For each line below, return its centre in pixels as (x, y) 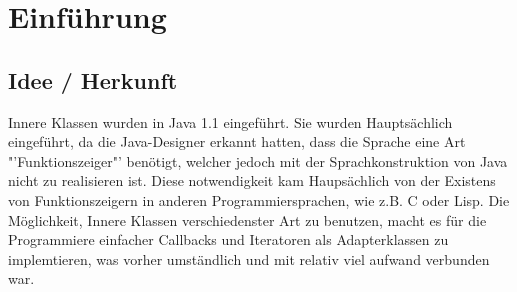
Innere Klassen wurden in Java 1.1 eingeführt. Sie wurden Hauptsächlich (230, 121)
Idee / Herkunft (93, 79)
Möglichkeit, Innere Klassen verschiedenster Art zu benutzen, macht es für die (247, 219)
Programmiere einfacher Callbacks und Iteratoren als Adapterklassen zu (228, 239)
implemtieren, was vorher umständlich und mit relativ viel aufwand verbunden (249, 258)
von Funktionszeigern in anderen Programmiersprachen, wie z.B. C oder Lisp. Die (259, 199)
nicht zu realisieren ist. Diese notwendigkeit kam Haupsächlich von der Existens (252, 180)
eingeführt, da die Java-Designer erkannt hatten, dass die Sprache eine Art (237, 141)
